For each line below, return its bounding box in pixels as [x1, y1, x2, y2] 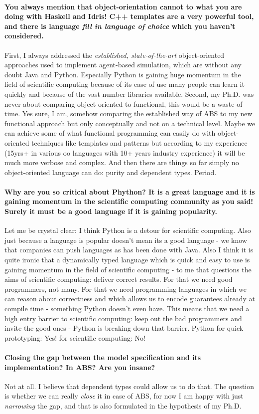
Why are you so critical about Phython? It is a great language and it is [4, 186, 255, 197]
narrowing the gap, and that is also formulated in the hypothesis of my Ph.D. [4, 400, 242, 411]
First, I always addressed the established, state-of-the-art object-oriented [4, 49, 225, 60]
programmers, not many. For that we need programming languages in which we [4, 283, 247, 294]
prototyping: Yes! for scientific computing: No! [4, 332, 145, 343]
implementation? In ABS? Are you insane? [4, 362, 155, 372]
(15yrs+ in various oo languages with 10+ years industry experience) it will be [4, 147, 245, 158]
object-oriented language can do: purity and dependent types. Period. [4, 167, 217, 177]
